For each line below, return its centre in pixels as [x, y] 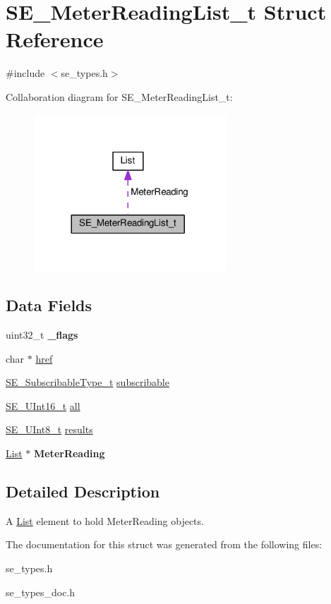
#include [25, 73]
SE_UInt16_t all [43, 405]
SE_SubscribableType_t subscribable [88, 382]
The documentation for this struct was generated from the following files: [164, 544]
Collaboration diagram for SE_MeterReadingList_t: [119, 96]
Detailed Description [83, 491]
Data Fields [49, 305]
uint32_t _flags [42, 334]
